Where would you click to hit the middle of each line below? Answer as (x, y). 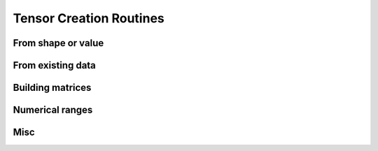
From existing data (54, 65)
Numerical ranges (53, 110)
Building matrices (52, 88)
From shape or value (58, 43)
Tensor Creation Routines (89, 18)
